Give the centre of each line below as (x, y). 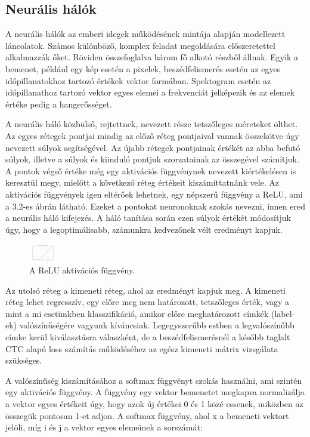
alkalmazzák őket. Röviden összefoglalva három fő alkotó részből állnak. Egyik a (152, 57)
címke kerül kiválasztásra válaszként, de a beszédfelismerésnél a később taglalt (148, 337)
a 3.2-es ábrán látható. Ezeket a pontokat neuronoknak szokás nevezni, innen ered (155, 206)
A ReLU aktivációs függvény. (82, 270)
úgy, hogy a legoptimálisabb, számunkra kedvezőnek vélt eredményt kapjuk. (144, 229)
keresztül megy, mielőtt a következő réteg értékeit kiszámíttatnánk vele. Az (142, 182)
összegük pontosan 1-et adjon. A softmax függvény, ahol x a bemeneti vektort (147, 415)
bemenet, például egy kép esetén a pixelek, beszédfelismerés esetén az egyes (143, 68)
